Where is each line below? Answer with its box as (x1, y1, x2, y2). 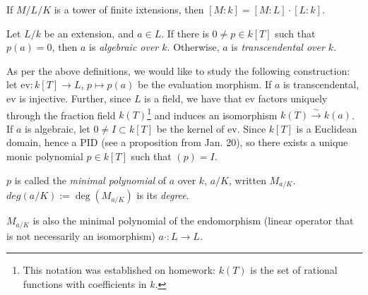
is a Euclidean (296, 121, 357, 136)
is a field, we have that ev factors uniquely (144, 90, 328, 105)
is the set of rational (250, 263, 338, 277)
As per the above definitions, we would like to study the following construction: (6, 63, 350, 78)
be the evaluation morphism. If (138, 77, 272, 92)
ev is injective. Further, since (6, 90, 131, 105)
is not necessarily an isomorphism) (6, 228, 155, 243)
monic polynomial (6, 149, 83, 163)
